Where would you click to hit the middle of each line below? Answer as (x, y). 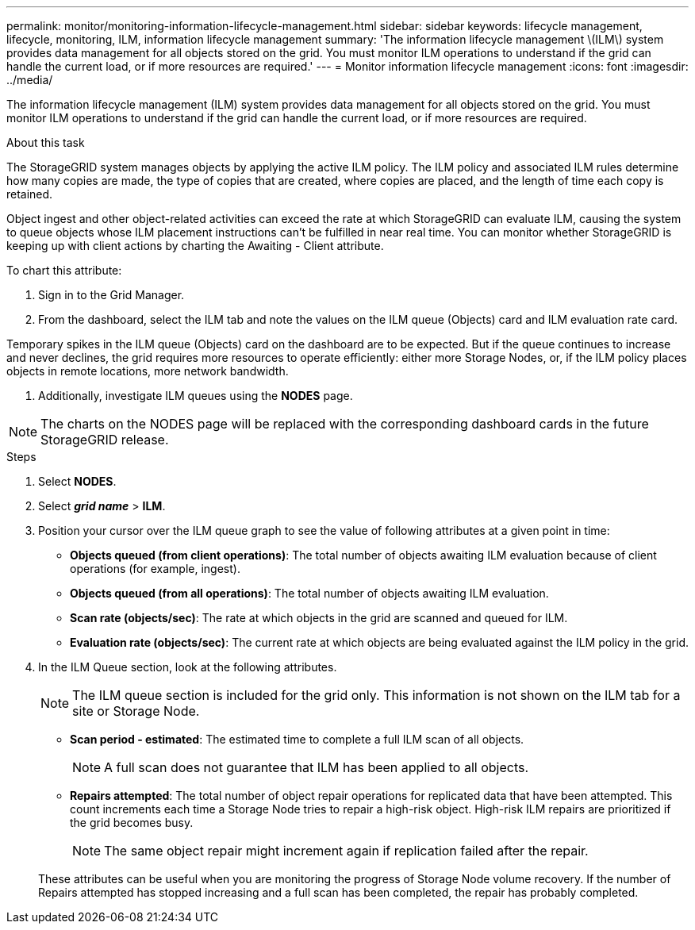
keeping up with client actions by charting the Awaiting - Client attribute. (195, 246)
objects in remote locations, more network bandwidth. (148, 371)
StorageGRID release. (105, 440)
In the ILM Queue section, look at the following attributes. (188, 667)
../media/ (30, 80)
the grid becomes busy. (132, 822)
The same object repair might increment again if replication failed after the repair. (346, 851)
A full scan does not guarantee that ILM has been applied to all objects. (317, 767)
